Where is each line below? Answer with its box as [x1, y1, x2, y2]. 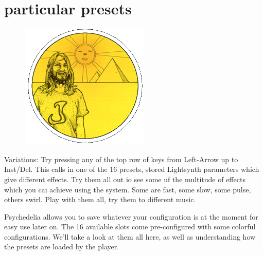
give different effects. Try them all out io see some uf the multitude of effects [4, 173, 246, 184]
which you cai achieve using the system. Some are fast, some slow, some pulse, [4, 184, 251, 194]
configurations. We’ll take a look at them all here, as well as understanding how [4, 231, 256, 242]
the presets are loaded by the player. [4, 241, 119, 252]
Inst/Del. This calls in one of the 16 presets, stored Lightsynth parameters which [4, 164, 259, 174]
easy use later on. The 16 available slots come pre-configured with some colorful [4, 221, 256, 232]
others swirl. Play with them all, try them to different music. [4, 194, 196, 205]
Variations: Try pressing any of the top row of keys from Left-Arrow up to [4, 153, 238, 164]
